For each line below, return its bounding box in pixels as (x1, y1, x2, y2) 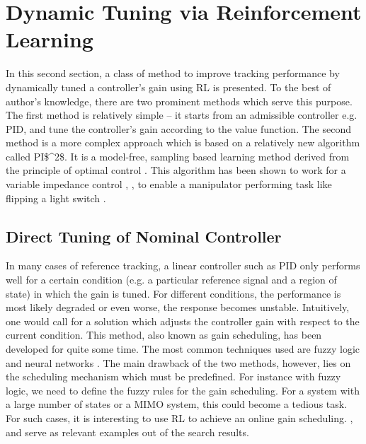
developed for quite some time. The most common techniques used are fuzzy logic (6, 341, 360, 356)
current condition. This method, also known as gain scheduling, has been (6, 327, 322, 342)
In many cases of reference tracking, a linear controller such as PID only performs (6, 258, 360, 273)
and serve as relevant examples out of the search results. (6, 424, 249, 439)
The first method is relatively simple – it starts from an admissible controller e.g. (6, 107, 358, 122)
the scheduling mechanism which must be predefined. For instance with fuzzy (6, 369, 341, 384)
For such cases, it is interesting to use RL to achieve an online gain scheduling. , (6, 410, 353, 425)
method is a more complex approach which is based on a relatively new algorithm (6, 135, 360, 150)
